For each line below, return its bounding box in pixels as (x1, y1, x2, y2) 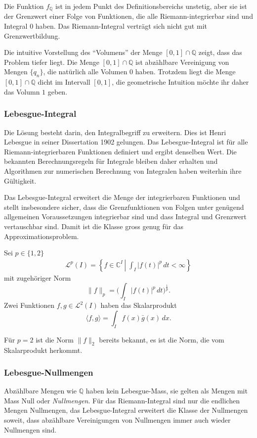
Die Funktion (4, 1, 44, 11)
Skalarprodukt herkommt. (4, 345, 83, 355)
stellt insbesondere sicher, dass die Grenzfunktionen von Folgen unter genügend (4, 201, 244, 212)
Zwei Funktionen (4, 300, 55, 310)
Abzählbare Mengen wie (4, 386, 77, 396)
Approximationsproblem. (4, 231, 79, 241)
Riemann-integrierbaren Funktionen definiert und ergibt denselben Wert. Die (4, 146, 237, 156)
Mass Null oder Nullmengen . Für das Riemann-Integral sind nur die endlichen (4, 395, 240, 405)
